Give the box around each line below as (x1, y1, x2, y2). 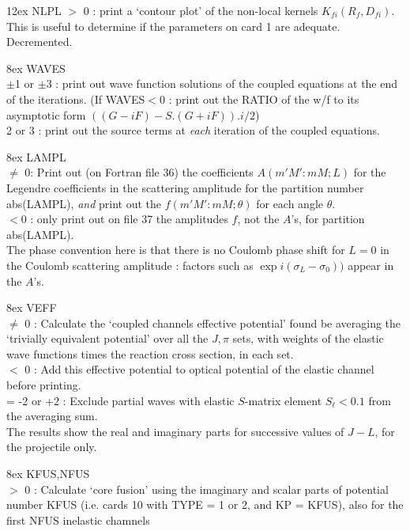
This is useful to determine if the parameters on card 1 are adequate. (6, 17, 340, 34)
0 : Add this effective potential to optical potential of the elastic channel (24, 361, 374, 377)
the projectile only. (6, 438, 97, 455)
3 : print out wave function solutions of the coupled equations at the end (46, 75, 398, 92)
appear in (348, 256, 394, 273)
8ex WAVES (6, 59, 66, 76)
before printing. (6, 377, 81, 393)
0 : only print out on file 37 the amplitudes (21, 211, 228, 227)
